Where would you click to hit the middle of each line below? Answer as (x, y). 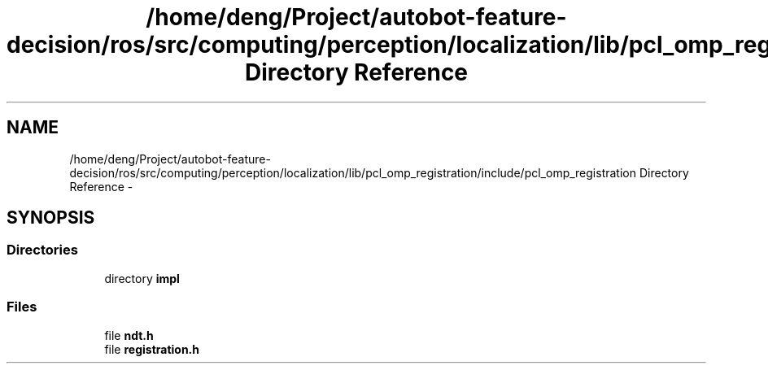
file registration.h (152, 349)
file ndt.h (129, 335)
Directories (42, 250)
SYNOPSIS (51, 218)
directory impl (142, 278)
